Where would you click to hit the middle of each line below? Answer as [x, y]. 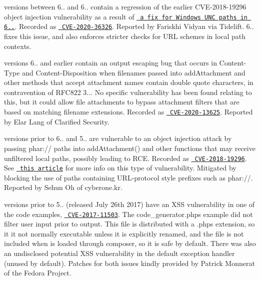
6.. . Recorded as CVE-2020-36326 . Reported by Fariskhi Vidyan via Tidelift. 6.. [129, 26]
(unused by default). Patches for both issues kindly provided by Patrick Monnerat [129, 263]
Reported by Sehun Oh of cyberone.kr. [63, 187]
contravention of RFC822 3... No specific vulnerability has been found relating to [128, 92]
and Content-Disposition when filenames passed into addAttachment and [134, 72]
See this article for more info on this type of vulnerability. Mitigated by [120, 168]
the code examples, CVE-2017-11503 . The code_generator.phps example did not [128, 214]
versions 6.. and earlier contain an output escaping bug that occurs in [110, 63]
